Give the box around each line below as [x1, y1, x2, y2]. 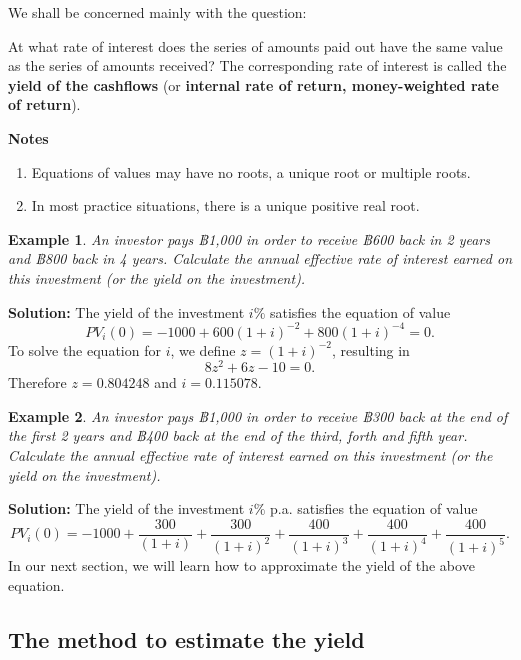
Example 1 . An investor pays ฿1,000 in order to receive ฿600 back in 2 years [8, 228, 490, 249]
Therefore [8, 372, 67, 393]
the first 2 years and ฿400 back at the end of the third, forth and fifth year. [8, 425, 468, 446]
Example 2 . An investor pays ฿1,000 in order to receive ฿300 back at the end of [8, 405, 508, 426]
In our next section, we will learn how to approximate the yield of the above [8, 555, 475, 576]
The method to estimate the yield [8, 623, 365, 654]
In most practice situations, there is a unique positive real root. [31, 195, 420, 216]
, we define [170, 339, 236, 360]
